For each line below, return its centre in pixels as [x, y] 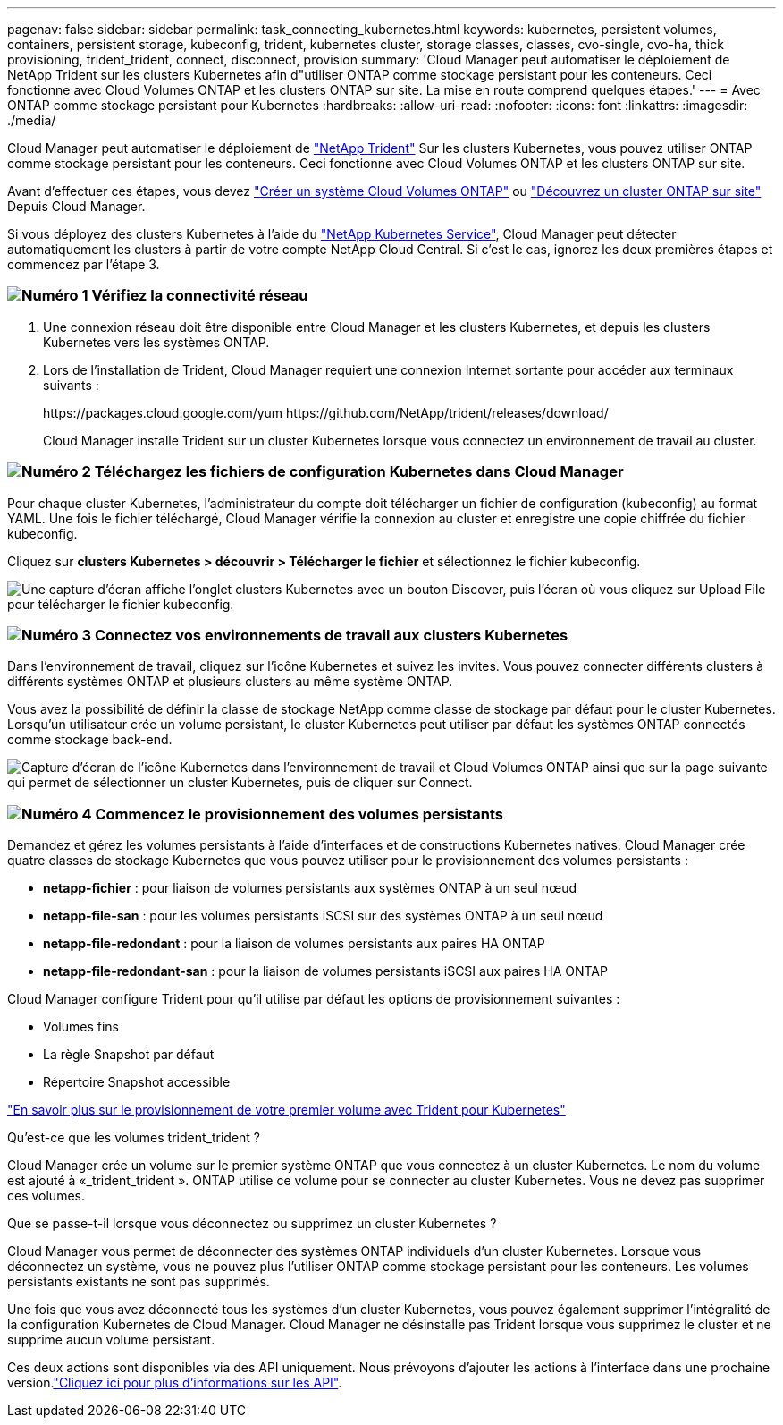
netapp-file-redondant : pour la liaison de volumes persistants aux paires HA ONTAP [294, 943]
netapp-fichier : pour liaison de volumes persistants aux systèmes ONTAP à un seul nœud [310, 888]
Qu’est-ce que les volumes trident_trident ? [134, 1137]
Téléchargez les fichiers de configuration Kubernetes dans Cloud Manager [359, 472]
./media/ [32, 120]
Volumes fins [81, 1026]
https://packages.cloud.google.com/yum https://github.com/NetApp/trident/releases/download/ [326, 412]
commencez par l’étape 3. [84, 264]
